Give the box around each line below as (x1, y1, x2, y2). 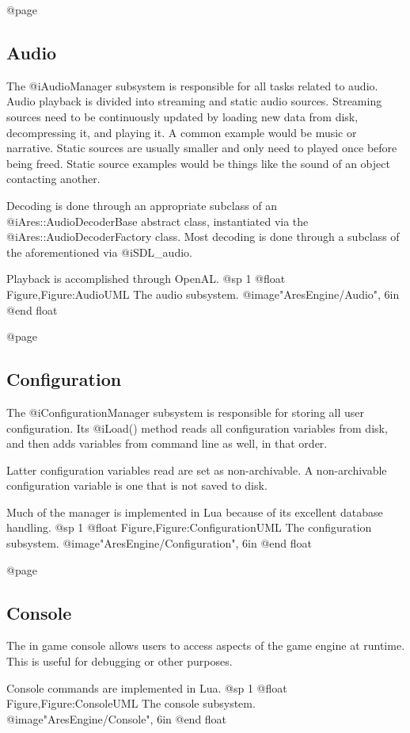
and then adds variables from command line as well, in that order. (6, 435, 328, 452)
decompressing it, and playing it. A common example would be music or (6, 124, 357, 140)
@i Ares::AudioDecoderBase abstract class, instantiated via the (6, 212, 309, 229)
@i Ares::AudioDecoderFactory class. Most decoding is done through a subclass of (6, 228, 400, 245)
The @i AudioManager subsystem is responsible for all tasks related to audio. (6, 77, 378, 94)
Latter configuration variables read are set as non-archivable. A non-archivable (6, 461, 387, 478)
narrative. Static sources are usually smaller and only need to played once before (6, 139, 397, 156)
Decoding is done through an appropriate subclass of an (6, 197, 278, 213)
